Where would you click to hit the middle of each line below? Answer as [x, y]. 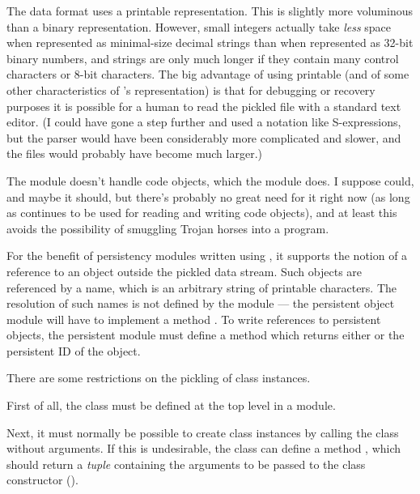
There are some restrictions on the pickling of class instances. [159, 378]
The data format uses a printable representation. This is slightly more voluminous [210, 11]
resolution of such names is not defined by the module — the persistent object [201, 303]
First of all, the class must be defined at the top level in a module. [171, 405]
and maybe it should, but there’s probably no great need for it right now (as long [208, 196]
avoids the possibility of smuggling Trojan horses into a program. [168, 228]
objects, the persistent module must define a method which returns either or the [206, 335]
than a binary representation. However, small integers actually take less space [199, 26]
